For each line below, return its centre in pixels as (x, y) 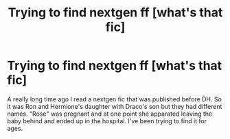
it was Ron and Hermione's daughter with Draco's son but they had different (115, 106)
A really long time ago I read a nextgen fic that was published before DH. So (114, 99)
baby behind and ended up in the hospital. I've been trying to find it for (107, 121)
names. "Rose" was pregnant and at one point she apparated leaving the (110, 114)
